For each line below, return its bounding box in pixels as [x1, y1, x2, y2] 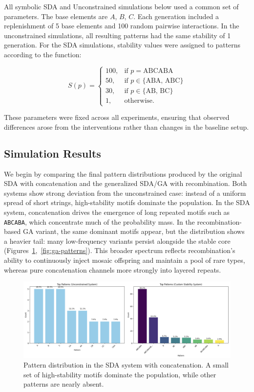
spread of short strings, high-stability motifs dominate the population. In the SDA [4, 197, 250, 208]
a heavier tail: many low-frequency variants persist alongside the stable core [4, 235, 231, 246]
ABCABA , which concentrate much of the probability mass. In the [4, 216, 195, 227]
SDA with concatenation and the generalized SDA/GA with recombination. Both [4, 178, 247, 188]
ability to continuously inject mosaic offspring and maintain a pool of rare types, [4, 254, 245, 265]
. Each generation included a [133, 11, 219, 21]
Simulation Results [4, 145, 101, 161]
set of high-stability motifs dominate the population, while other [23, 369, 216, 379]
